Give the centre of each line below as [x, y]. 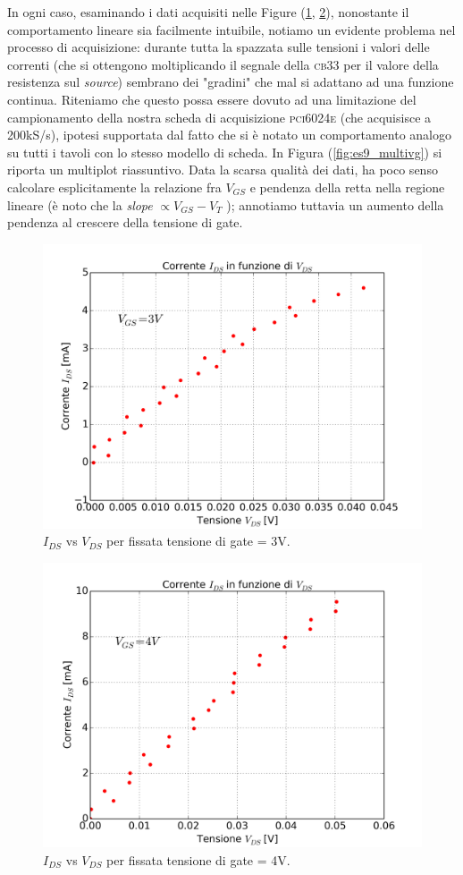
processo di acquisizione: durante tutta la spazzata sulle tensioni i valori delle [219, 47]
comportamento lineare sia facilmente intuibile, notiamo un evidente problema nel [231, 29]
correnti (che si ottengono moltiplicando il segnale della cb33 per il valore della [223, 64]
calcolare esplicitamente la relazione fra [114, 187]
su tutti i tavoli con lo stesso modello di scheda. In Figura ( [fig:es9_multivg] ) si [225, 152]
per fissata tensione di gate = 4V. [198, 859]
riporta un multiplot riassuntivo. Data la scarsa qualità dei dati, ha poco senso [223, 170]
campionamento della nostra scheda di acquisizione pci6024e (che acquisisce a [219, 117]
